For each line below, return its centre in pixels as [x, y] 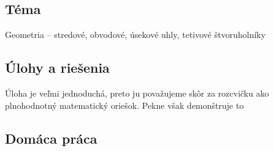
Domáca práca [51, 138]
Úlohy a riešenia [57, 68]
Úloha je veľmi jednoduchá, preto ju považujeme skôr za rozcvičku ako [137, 93]
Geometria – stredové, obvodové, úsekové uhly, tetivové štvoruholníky [135, 35]
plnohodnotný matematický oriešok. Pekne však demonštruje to [124, 105]
